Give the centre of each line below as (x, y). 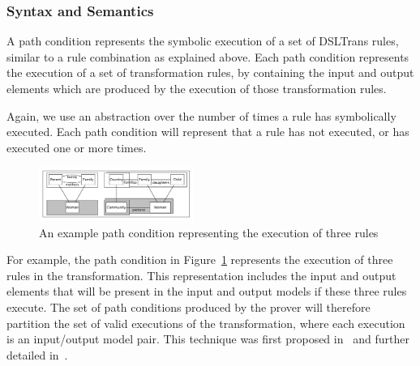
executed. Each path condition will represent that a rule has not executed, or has (208, 132)
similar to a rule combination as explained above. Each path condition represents (208, 56)
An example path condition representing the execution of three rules (209, 232)
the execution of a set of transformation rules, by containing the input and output (210, 72)
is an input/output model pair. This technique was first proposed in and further (208, 339)
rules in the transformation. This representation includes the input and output (201, 275)
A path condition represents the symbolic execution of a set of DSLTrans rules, (203, 41)
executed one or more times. (77, 147)
